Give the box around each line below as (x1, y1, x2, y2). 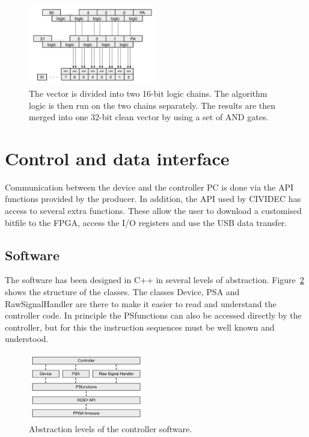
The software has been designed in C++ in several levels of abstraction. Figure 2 (5, 274, 304, 286)
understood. (5, 332, 49, 345)
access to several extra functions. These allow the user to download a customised (5, 204, 302, 217)
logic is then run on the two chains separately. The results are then (29, 99, 276, 111)
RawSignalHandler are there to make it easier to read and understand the (5, 297, 277, 310)
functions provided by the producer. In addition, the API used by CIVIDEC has (5, 192, 301, 205)
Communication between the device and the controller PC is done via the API (5, 180, 294, 193)
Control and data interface (5, 145, 230, 170)
